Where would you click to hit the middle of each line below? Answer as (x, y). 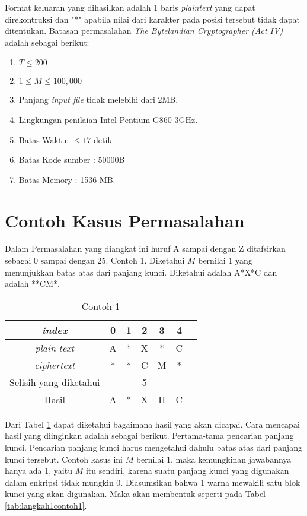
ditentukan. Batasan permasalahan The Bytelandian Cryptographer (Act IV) (144, 31)
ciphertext (55, 365)
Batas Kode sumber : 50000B (72, 159)
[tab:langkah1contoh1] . (46, 505)
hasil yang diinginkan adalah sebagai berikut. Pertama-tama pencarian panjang (149, 436)
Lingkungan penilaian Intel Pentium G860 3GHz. (108, 119)
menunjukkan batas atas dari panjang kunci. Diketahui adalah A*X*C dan (141, 272)
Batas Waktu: (44, 139)
